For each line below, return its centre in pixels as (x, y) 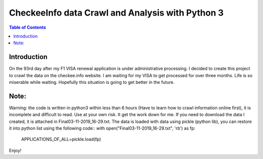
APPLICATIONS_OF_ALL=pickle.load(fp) (61, 139)
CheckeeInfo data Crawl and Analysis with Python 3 (116, 13)
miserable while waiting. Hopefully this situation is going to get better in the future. (92, 82)
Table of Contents (28, 27)
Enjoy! (15, 150)
